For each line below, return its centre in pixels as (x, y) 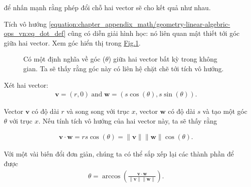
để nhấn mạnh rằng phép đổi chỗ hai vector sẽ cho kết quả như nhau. (107, 7)
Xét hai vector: (26, 85)
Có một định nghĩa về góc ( (64, 59)
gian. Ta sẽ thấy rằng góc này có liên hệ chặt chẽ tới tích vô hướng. (124, 68)
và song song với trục (98, 111)
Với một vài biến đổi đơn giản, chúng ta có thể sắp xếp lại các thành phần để (119, 154)
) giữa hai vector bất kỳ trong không (163, 59)
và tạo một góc (225, 111)
